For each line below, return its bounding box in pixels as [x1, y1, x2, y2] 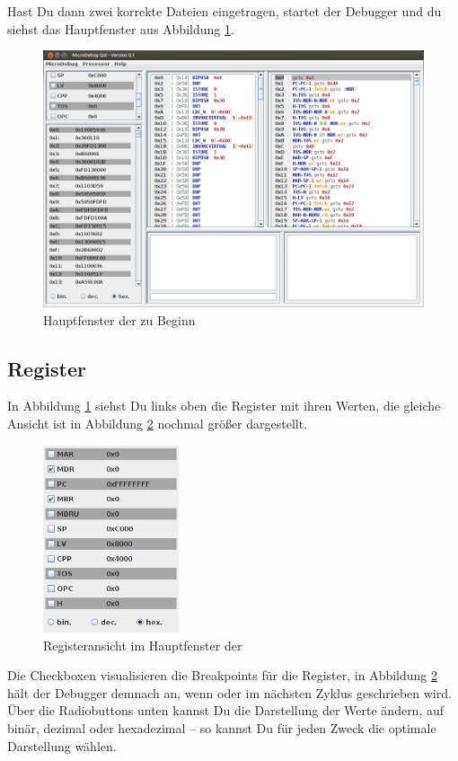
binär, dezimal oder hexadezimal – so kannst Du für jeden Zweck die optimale [7, 719, 436, 738]
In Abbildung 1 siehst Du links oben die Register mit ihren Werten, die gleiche [7, 396, 441, 415]
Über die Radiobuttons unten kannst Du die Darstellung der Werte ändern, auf [7, 701, 445, 720]
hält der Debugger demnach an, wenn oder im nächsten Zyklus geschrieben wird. [7, 683, 452, 702]
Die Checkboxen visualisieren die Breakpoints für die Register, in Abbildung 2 [7, 666, 438, 685]
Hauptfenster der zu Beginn [43, 310, 196, 329]
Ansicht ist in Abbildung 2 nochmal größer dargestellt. [7, 413, 308, 432]
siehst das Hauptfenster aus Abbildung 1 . [7, 19, 234, 38]
